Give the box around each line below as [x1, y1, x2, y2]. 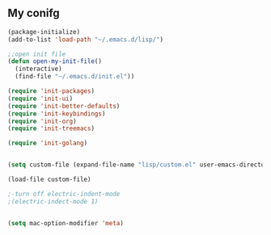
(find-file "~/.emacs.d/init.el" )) [15, 73, 135, 81]
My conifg [7, 6, 60, 20]
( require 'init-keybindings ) [7, 109, 106, 118]
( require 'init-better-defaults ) [7, 102, 121, 110]
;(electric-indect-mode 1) [7, 197, 99, 205]
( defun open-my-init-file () [7, 57, 103, 65]
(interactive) [15, 65, 62, 73]
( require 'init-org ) [7, 117, 78, 125]
